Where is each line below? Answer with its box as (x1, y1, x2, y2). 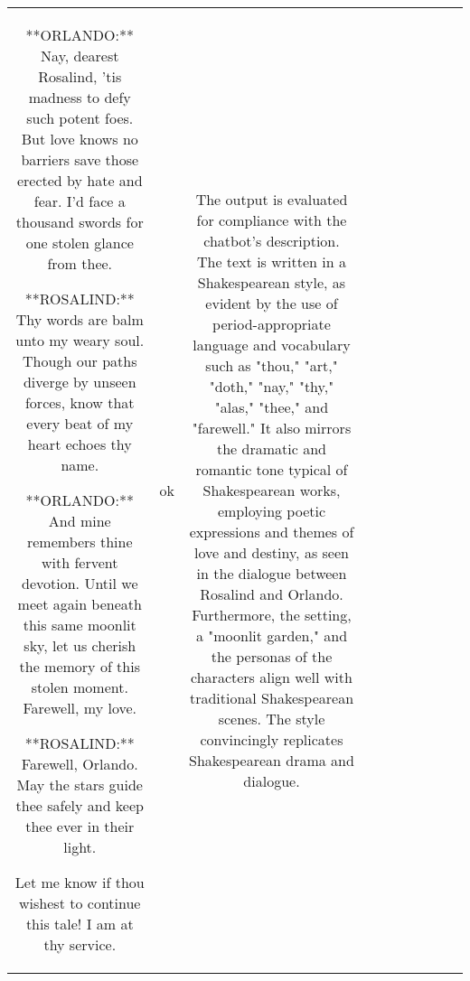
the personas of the (211, 645, 333, 667)
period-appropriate (212, 313, 331, 334)
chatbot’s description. (203, 229, 340, 251)
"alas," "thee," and (214, 396, 329, 417)
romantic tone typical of (195, 458, 348, 480)
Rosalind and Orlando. (200, 583, 343, 604)
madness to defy (28, 87, 131, 107)
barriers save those (21, 149, 139, 170)
